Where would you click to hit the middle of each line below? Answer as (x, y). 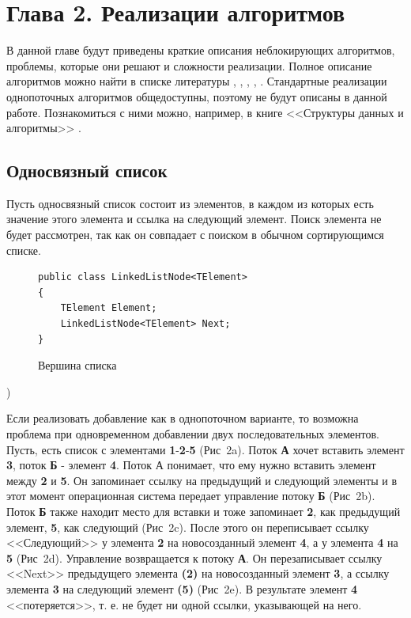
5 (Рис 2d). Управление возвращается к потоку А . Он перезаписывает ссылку (194, 557)
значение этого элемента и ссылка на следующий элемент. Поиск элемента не (194, 219)
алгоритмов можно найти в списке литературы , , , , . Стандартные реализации (197, 81)
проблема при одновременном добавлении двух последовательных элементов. (193, 434)
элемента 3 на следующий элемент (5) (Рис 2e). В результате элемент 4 (182, 588)
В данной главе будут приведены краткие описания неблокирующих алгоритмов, (201, 50)
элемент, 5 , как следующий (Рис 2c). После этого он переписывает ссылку (188, 527)
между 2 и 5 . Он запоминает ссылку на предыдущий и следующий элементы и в (202, 480)
